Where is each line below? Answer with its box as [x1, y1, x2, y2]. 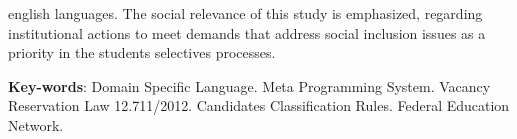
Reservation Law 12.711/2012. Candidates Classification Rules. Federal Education [8, 95, 510, 116]
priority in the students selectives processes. [8, 42, 276, 63]
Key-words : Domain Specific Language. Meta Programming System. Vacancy [8, 75, 491, 96]
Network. [8, 114, 64, 135]
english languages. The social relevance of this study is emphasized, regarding [8, 3, 483, 23]
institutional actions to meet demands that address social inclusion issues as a [8, 22, 486, 43]
